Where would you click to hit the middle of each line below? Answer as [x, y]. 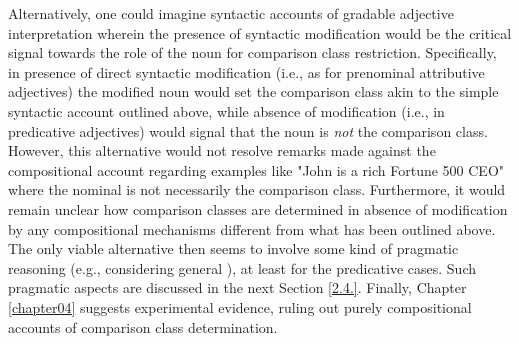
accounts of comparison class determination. [143, 326]
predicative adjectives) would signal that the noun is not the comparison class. [248, 130]
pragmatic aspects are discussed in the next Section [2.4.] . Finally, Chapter [237, 287]
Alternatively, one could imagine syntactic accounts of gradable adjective [231, 13]
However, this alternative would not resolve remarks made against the [222, 150]
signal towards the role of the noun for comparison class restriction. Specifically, [252, 52]
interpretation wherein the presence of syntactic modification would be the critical [260, 32]
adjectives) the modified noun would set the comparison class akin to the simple [253, 91]
